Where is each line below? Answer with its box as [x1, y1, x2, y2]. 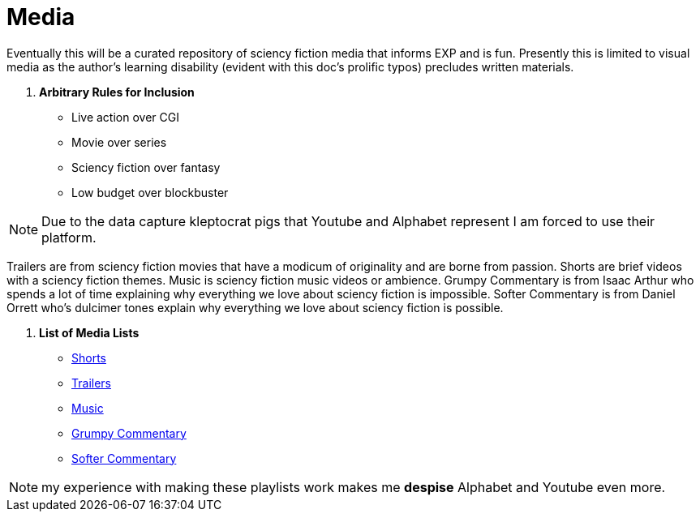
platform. [41, 229, 97, 246]
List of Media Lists [39, 325, 140, 340]
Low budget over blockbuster [71, 185, 229, 199]
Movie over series [71, 135, 167, 149]
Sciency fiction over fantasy [71, 160, 221, 174]
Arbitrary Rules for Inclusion [39, 84, 195, 99]
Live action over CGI [71, 109, 179, 124]
